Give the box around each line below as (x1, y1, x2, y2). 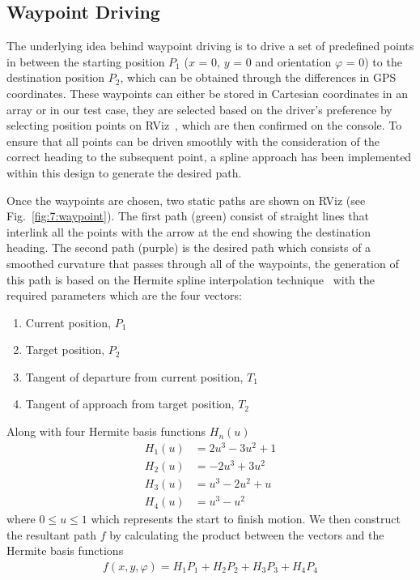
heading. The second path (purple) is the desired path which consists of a (6, 239, 371, 256)
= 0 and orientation (233, 53, 332, 70)
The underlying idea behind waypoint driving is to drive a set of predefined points (6, 37, 414, 54)
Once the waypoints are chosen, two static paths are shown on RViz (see (6, 191, 366, 208)
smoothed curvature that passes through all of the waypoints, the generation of (6, 254, 399, 271)
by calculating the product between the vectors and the (109, 526, 384, 543)
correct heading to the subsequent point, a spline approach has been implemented (6, 148, 412, 165)
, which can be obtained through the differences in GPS (120, 69, 397, 86)
